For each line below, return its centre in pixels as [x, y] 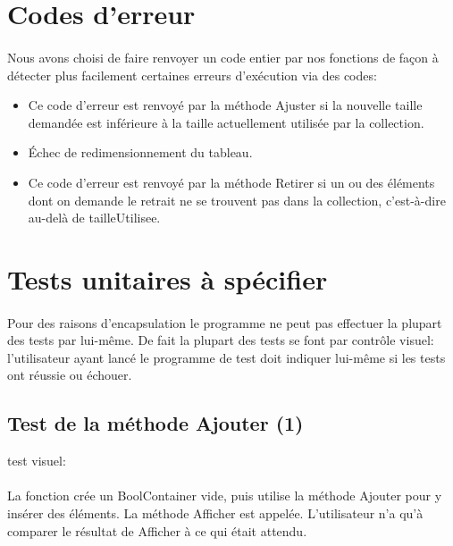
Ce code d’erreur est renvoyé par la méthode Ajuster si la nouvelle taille [225, 105]
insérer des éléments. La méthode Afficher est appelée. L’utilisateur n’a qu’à [215, 513]
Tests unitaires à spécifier [168, 278]
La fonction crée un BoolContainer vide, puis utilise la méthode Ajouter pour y [225, 496]
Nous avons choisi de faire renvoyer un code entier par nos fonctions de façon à [223, 57]
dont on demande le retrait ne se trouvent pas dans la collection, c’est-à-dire [237, 200]
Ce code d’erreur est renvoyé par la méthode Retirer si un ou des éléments [231, 182]
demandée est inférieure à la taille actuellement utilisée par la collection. [226, 122]
